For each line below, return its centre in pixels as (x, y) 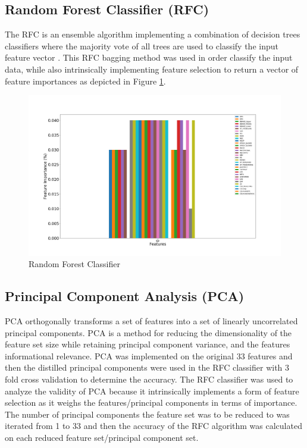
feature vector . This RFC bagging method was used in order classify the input (149, 57)
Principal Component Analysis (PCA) (125, 296)
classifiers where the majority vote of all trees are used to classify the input (142, 46)
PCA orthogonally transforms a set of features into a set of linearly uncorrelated (151, 321)
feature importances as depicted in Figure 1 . (85, 81)
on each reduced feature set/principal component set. (102, 438)
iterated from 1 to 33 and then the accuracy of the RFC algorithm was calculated (153, 426)
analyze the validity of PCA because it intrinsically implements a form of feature (152, 391)
